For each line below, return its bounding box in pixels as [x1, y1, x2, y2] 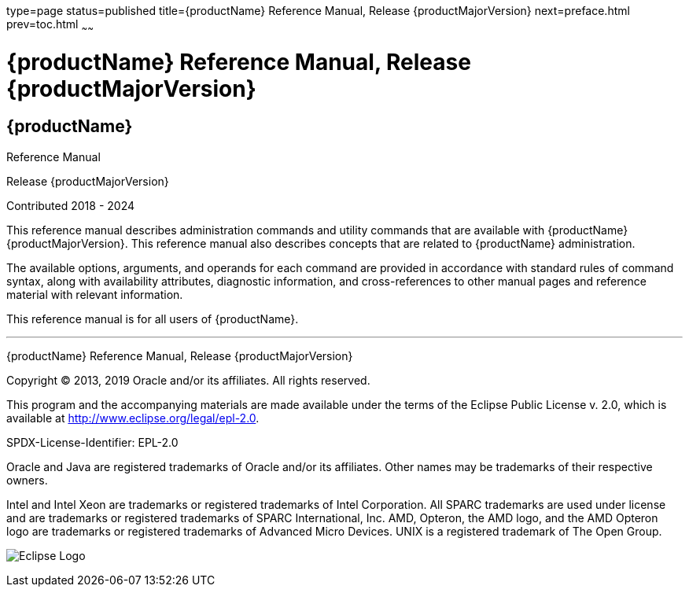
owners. [6, 473, 48, 487]
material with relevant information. [6, 287, 183, 301]
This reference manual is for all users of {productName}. [6, 311, 299, 326]
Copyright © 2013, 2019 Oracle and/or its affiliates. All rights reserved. [6, 373, 370, 387]
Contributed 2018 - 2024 [6, 198, 135, 212]
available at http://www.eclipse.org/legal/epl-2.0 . [6, 411, 260, 425]
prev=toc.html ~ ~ [6, 17, 94, 34]
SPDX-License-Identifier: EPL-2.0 [6, 435, 179, 449]
